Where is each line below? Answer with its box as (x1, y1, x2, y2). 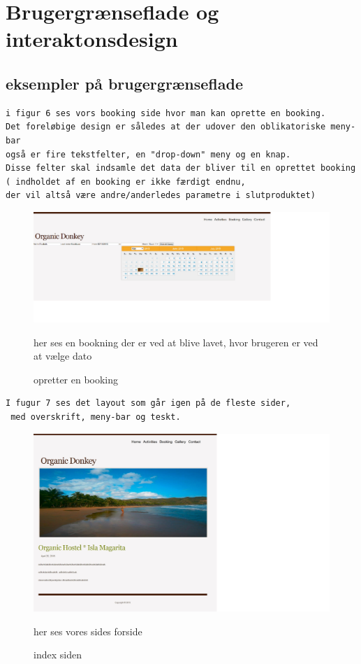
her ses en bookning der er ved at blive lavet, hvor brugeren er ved (34, 334, 318, 349)
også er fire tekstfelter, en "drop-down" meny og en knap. (6, 149, 291, 160)
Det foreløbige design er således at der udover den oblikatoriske (6, 122, 326, 132)
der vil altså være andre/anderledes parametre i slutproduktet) (6, 190, 316, 201)
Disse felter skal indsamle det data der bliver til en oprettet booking (6, 163, 356, 174)
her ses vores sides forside (34, 623, 142, 638)
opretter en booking (34, 372, 119, 386)
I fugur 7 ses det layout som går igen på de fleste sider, (6, 398, 291, 409)
